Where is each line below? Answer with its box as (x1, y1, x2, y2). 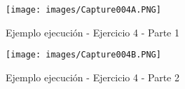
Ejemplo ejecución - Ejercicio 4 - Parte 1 (6, 25, 179, 39)
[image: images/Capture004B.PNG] (6, 50, 161, 60)
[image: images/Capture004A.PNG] (6, 5, 161, 15)
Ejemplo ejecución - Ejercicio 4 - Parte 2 (6, 69, 179, 84)
